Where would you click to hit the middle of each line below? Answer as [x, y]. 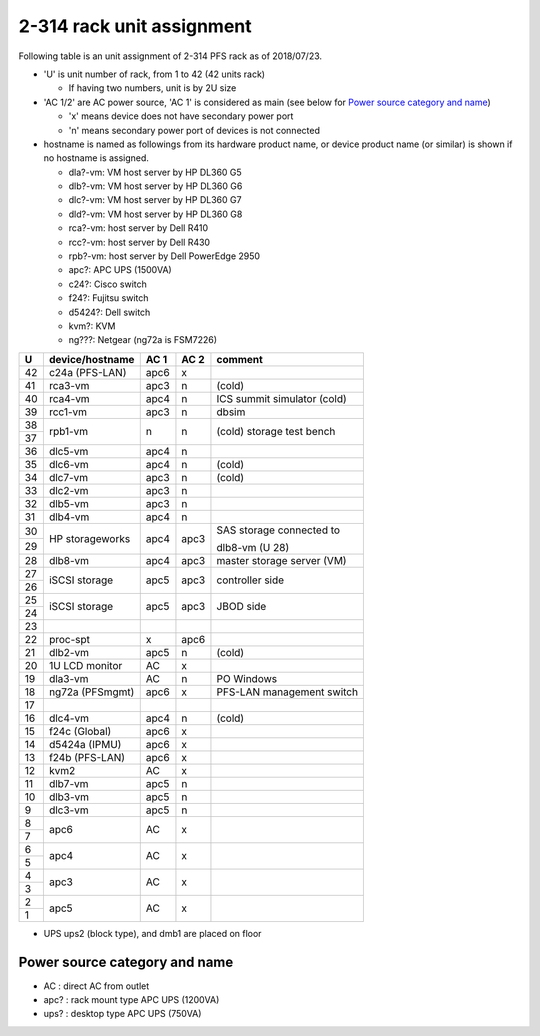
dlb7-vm [68, 783]
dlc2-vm [68, 490]
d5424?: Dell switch [109, 312]
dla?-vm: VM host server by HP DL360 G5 [155, 172]
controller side [250, 580]
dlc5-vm [68, 451]
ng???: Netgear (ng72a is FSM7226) [143, 340]
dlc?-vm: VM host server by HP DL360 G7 [155, 200]
